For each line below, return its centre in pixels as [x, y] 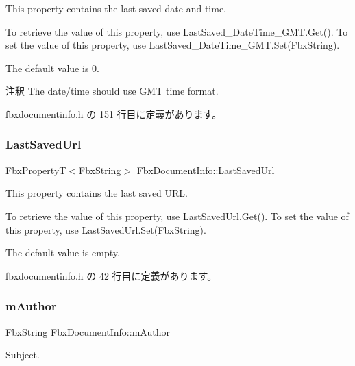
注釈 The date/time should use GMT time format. [112, 91]
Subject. [23, 355]
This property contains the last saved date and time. [116, 8]
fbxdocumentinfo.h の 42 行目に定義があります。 [111, 275]
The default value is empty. [63, 253]
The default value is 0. [52, 68]
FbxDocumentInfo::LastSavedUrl [206, 170]
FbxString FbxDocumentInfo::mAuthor [88, 331]
